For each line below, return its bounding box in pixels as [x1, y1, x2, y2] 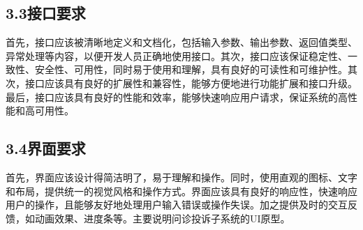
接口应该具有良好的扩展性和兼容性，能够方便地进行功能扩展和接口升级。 [24, 75, 357, 90]
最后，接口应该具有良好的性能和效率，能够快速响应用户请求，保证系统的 [6, 89, 338, 104]
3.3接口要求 [6, 2, 86, 24]
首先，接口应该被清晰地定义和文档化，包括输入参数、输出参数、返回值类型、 [6, 35, 357, 49]
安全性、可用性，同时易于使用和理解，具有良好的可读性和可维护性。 [34, 62, 348, 77]
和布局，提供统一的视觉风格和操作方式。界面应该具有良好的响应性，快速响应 [6, 183, 357, 198]
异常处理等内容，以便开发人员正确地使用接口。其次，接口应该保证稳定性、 [6, 48, 348, 63]
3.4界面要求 [6, 137, 86, 159]
